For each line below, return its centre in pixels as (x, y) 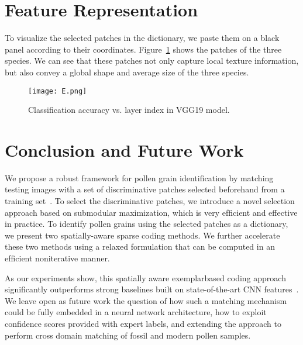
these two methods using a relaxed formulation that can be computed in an (140, 246)
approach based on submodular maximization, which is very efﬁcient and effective (151, 212)
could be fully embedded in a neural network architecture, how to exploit (136, 312)
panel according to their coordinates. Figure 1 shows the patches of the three (143, 49)
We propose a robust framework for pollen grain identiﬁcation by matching (139, 177)
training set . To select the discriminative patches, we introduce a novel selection (150, 201)
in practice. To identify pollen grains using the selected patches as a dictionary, (147, 224)
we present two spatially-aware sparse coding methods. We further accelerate (142, 235)
